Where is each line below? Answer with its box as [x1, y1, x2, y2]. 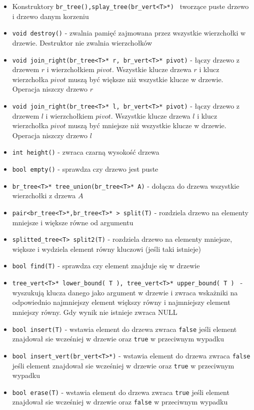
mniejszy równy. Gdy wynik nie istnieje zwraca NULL [12, 306, 177, 317]
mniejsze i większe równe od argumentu [12, 217, 133, 227]
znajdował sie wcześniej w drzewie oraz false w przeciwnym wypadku [12, 396, 228, 407]
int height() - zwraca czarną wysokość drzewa [12, 147, 159, 157]
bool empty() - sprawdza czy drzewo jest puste [12, 164, 158, 174]
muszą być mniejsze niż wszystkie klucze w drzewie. [68, 120, 226, 131]
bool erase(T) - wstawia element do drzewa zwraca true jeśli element [12, 386, 229, 397]
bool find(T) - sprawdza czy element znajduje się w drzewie [12, 260, 200, 271]
